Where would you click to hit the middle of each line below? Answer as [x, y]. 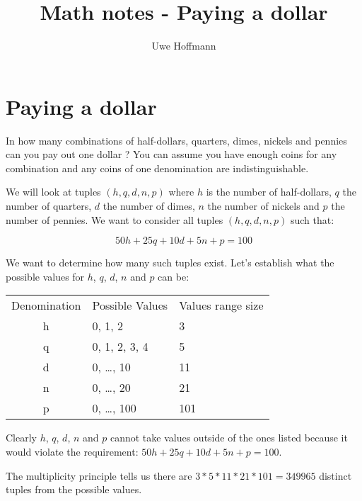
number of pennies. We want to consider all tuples [115, 219]
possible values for [45, 276]
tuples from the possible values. [74, 489]
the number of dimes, [149, 206]
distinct [335, 475]
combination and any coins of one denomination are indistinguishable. [157, 168]
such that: [312, 219]
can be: [174, 276]
